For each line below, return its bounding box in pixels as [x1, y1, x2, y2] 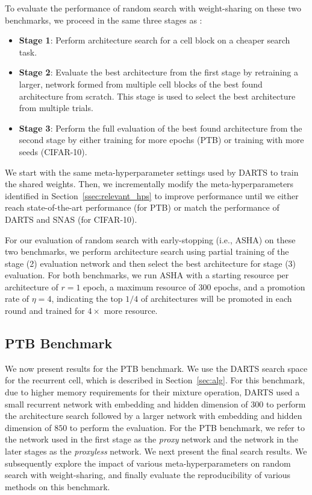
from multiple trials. [19, 101, 93, 114]
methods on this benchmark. [5, 480, 110, 493]
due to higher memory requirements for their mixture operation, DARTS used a [5, 386, 300, 398]
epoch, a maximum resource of [83, 280, 196, 293]
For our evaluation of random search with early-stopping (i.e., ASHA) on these [5, 233, 296, 246]
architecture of [5, 280, 58, 293]
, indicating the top [51, 292, 123, 305]
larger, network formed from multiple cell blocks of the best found [19, 77, 263, 90]
